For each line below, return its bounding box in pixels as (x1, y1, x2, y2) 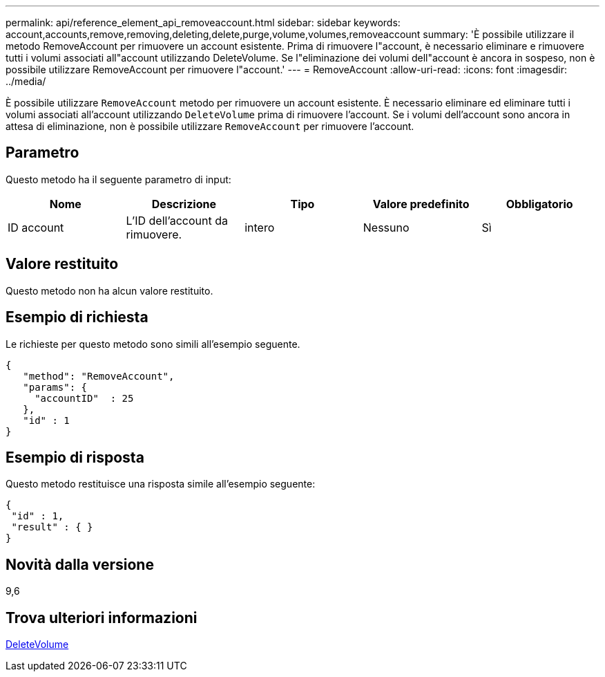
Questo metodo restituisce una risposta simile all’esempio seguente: (6, 478, 316, 490)
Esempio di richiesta (6, 308, 148, 326)
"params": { (23, 381, 88, 393)
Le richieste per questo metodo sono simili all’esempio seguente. (6, 337, 300, 350)
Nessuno (363, 220, 410, 234)
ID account (8, 220, 64, 234)
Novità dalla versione (6, 555, 154, 573)
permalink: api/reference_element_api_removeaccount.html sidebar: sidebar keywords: (6, 17, 401, 28)
